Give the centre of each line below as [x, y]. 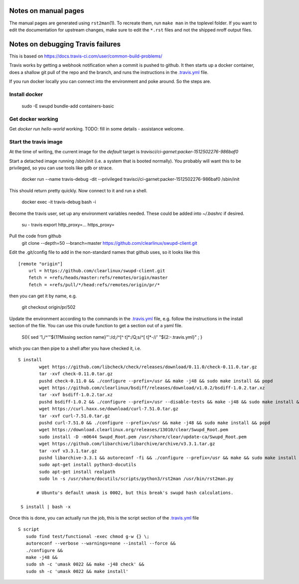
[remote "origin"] [41, 264]
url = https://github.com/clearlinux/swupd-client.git [97, 271]
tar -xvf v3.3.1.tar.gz [68, 451]
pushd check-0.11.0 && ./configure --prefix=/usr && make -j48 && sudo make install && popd [156, 381]
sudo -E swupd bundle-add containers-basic [68, 106]
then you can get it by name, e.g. [43, 296]
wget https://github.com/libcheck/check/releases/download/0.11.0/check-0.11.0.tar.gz [148, 367]
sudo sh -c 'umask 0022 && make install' [77, 571]
